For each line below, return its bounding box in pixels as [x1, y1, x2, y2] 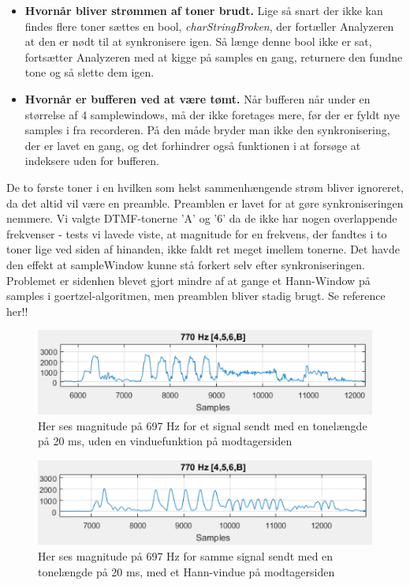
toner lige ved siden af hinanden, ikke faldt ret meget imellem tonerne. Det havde [6, 241, 400, 257]
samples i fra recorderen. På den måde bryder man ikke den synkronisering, [24, 122, 390, 138]
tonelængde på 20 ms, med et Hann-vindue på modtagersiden [38, 563, 335, 579]
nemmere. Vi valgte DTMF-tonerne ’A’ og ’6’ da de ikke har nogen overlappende [6, 210, 397, 227]
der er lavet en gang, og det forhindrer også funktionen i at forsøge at [24, 137, 361, 153]
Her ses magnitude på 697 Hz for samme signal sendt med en [38, 547, 334, 564]
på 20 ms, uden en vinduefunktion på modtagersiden [38, 433, 293, 449]
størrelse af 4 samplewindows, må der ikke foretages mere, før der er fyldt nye [24, 106, 400, 122]
